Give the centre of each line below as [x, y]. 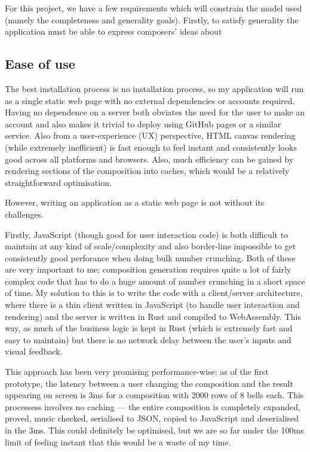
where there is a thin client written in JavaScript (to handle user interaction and [152, 305]
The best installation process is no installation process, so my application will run [154, 88]
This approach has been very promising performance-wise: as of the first [137, 372]
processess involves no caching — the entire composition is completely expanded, [153, 406]
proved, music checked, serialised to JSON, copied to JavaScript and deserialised [152, 418]
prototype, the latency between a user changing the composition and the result [149, 383]
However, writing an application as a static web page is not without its [135, 202]
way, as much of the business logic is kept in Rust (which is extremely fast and [149, 328]
